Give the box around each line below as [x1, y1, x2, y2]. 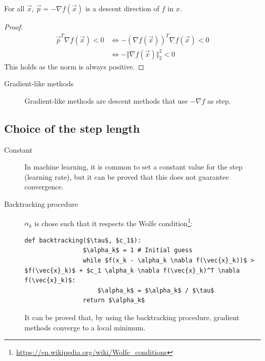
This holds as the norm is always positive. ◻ [4, 61, 144, 71]
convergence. [24, 181, 64, 192]
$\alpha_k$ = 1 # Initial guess [83, 247, 193, 254]
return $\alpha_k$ [83, 297, 145, 304]
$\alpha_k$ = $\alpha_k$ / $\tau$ [97, 286, 215, 294]
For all [4, 3, 24, 13]
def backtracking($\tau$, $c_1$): [24, 236, 142, 244]
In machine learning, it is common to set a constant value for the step [24, 161, 243, 172]
